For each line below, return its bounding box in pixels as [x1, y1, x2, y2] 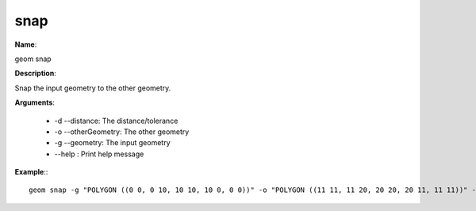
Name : [14, 40, 37, 49]
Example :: [14, 167, 48, 177]
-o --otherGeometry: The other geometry [54, 127, 190, 136]
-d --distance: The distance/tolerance [54, 116, 178, 125]
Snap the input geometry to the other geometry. [14, 83, 171, 93]
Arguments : [14, 98, 56, 107]
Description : [14, 68, 57, 79]
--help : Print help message [54, 149, 144, 159]
